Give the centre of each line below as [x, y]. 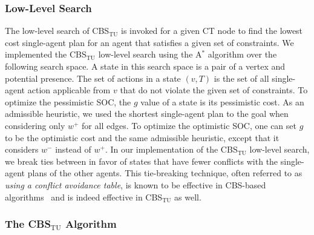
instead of [73, 149]
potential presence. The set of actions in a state [93, 78]
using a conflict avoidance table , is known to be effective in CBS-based [136, 184]
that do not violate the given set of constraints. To [214, 90]
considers [22, 149]
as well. [188, 197]
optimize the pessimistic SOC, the [68, 101]
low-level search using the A [150, 54]
